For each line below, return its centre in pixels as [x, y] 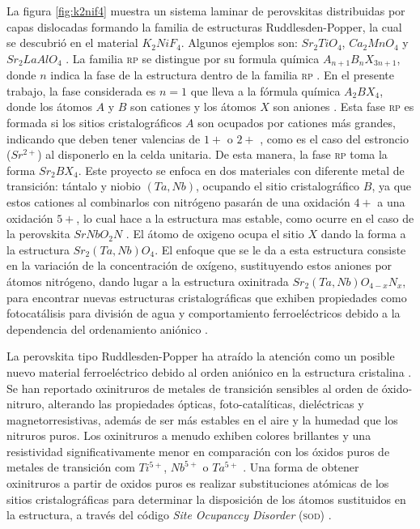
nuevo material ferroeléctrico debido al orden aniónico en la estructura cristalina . [209, 371]
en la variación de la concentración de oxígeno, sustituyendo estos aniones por [199, 265]
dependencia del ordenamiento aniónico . [107, 328]
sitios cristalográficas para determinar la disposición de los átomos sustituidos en [206, 499]
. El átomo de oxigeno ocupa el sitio [215, 234]
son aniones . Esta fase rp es [344, 107]
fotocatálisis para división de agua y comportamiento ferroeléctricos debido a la [204, 313]
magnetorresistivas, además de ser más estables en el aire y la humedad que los [202, 419]
